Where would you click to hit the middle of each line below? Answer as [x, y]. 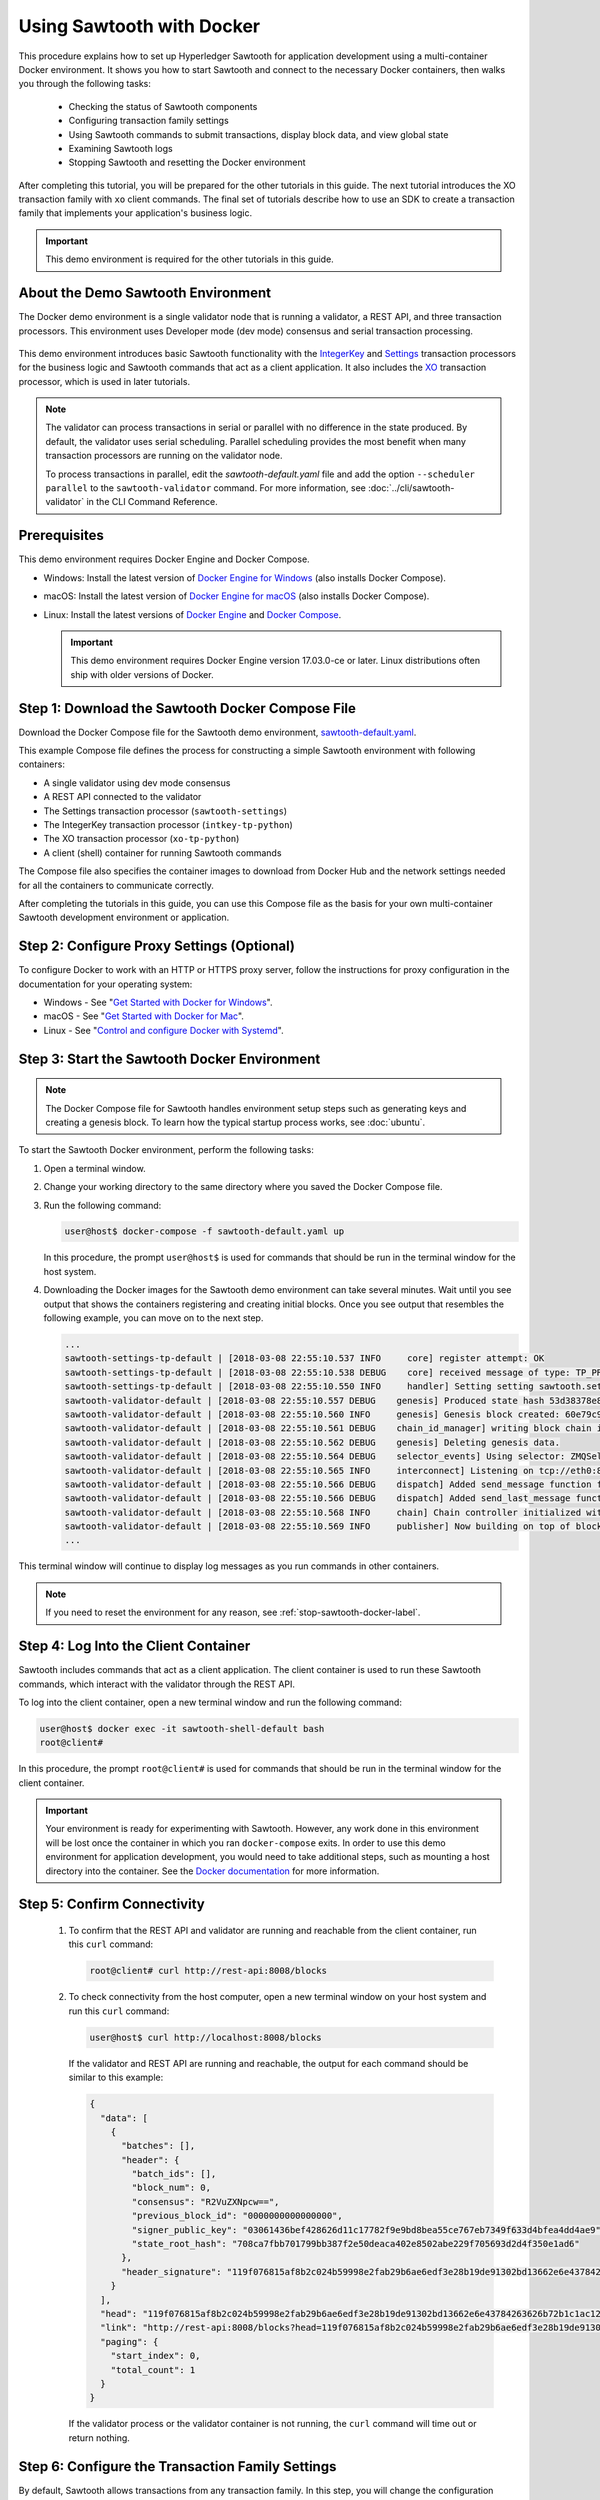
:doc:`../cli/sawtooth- [411, 488]
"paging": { [129, 2341]
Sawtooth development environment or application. [124, 917]
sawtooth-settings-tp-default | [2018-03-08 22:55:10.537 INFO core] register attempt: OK [304, 1358]
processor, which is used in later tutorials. [104, 381]
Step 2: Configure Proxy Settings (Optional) [156, 946]
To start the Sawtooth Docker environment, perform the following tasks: [166, 1150]
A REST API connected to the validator [122, 797]
